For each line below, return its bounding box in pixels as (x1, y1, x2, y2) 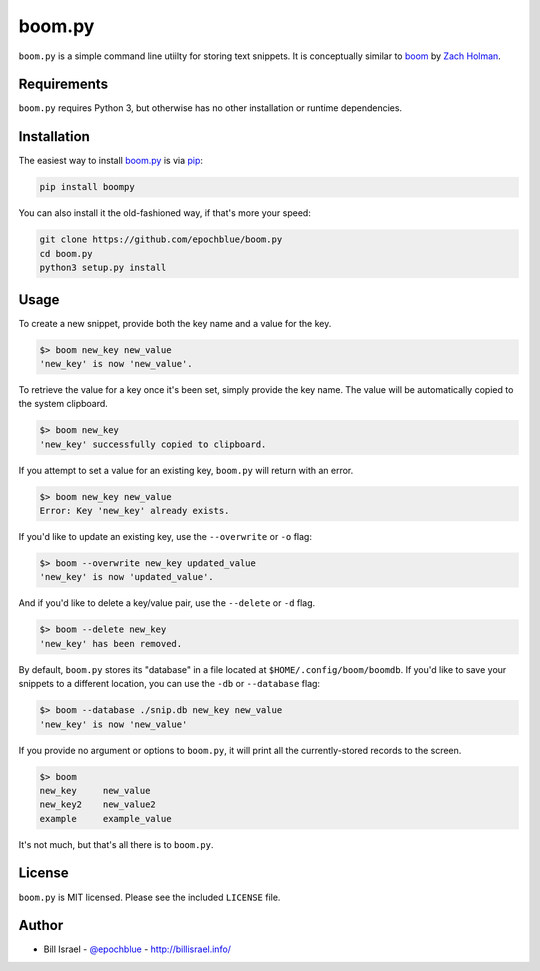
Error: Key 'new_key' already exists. (39, 505, 230, 517)
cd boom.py (39, 248, 93, 259)
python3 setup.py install (39, 262, 167, 274)
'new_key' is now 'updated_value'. (39, 571, 214, 583)
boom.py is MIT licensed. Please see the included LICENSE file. (18, 891, 281, 903)
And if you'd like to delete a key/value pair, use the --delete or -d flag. (18, 597, 316, 609)
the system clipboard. (18, 398, 109, 410)
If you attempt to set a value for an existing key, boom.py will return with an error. (18, 464, 354, 476)
